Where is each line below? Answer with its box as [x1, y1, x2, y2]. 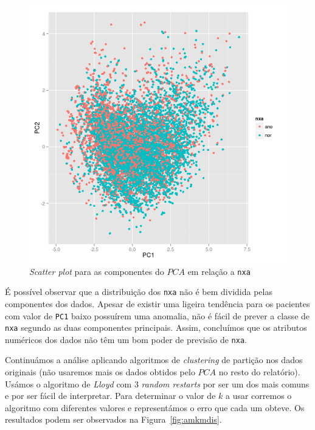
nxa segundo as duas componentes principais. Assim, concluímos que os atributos [5, 321, 307, 334]
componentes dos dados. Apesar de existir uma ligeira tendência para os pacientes [5, 297, 310, 310]
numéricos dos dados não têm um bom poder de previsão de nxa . [5, 333, 247, 345]
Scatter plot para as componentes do [29, 265, 164, 277]
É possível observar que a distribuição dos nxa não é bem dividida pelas [5, 285, 272, 298]
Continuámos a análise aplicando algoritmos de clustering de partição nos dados [5, 353, 303, 366]
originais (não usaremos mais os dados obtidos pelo [5, 366, 195, 378]
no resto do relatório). [218, 366, 300, 378]
